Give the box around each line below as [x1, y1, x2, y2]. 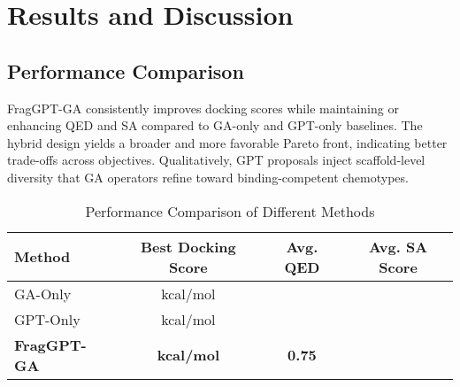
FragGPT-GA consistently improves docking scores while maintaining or [7, 98, 399, 117]
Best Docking [140, 236, 236, 257]
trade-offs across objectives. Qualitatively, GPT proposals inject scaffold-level [7, 151, 425, 169]
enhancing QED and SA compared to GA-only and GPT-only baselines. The [7, 116, 423, 135]
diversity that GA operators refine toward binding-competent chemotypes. [7, 167, 409, 186]
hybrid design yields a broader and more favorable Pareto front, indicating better [7, 133, 448, 151]
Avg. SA [369, 236, 428, 257]
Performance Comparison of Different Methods [85, 200, 375, 221]
